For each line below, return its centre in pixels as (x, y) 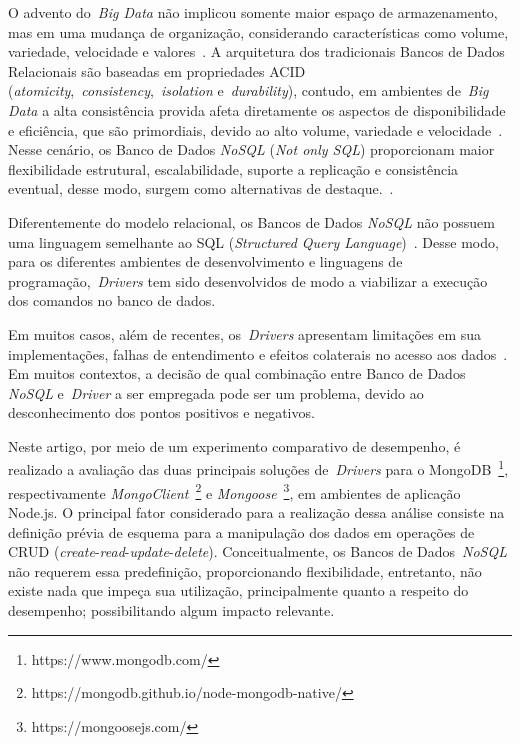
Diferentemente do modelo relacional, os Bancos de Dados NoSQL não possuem (251, 221)
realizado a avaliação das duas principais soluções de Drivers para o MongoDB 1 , (258, 468)
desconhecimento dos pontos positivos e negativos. (161, 412)
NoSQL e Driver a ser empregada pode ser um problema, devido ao (216, 392)
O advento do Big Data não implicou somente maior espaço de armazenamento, (253, 12)
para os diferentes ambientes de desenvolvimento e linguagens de (205, 261)
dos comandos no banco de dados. (112, 300)
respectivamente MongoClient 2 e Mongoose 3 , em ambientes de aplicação (234, 491)
